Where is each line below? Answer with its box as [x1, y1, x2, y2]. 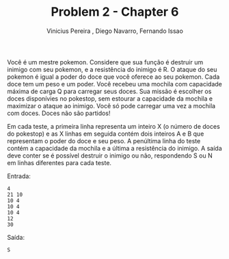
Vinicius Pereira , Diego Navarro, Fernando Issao [46, 27, 183, 35]
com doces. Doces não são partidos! [7, 109, 111, 117]
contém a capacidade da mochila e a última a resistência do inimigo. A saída [7, 144, 222, 152]
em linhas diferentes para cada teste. [7, 158, 111, 166]
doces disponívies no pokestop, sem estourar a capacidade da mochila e [7, 94, 213, 103]
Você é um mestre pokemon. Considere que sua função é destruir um [7, 58, 204, 66]
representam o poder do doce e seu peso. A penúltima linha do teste [7, 136, 201, 145]
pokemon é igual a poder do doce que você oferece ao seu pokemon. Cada [7, 73, 220, 81]
